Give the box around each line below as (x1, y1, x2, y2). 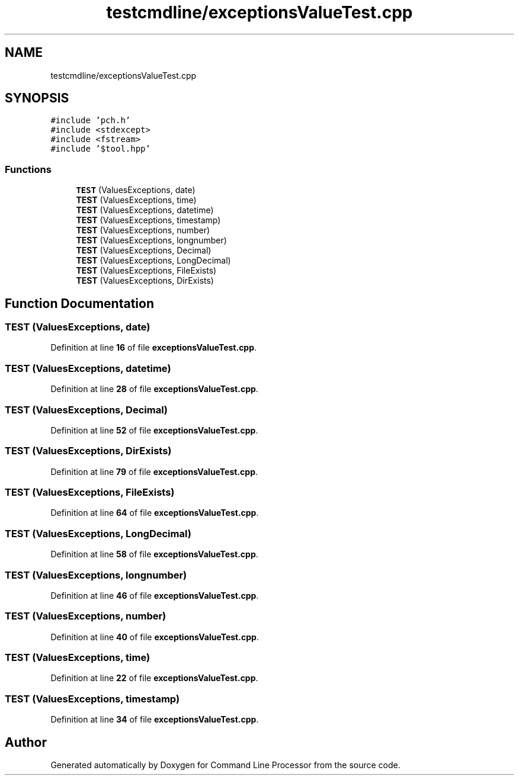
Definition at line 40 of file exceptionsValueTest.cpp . (50, 631, 259, 642)
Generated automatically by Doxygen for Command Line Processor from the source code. (50, 760, 401, 770)
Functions (5, 163, 52, 175)
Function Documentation (5, 296, 154, 311)
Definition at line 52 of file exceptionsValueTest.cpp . (50, 425, 258, 435)
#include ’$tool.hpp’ (50, 144, 150, 154)
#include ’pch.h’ (50, 115, 131, 126)
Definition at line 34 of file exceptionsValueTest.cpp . (50, 714, 259, 725)
